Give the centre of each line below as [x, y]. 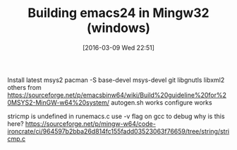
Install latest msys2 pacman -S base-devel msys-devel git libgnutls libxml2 [116, 80]
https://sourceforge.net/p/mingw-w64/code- [91, 123]
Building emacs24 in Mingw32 [119, 13]
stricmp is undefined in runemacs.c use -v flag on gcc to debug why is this [116, 116]
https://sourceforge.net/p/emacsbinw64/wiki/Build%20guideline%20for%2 [117, 95]
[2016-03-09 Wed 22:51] [119, 47]
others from [24, 87]
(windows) [119, 28]
